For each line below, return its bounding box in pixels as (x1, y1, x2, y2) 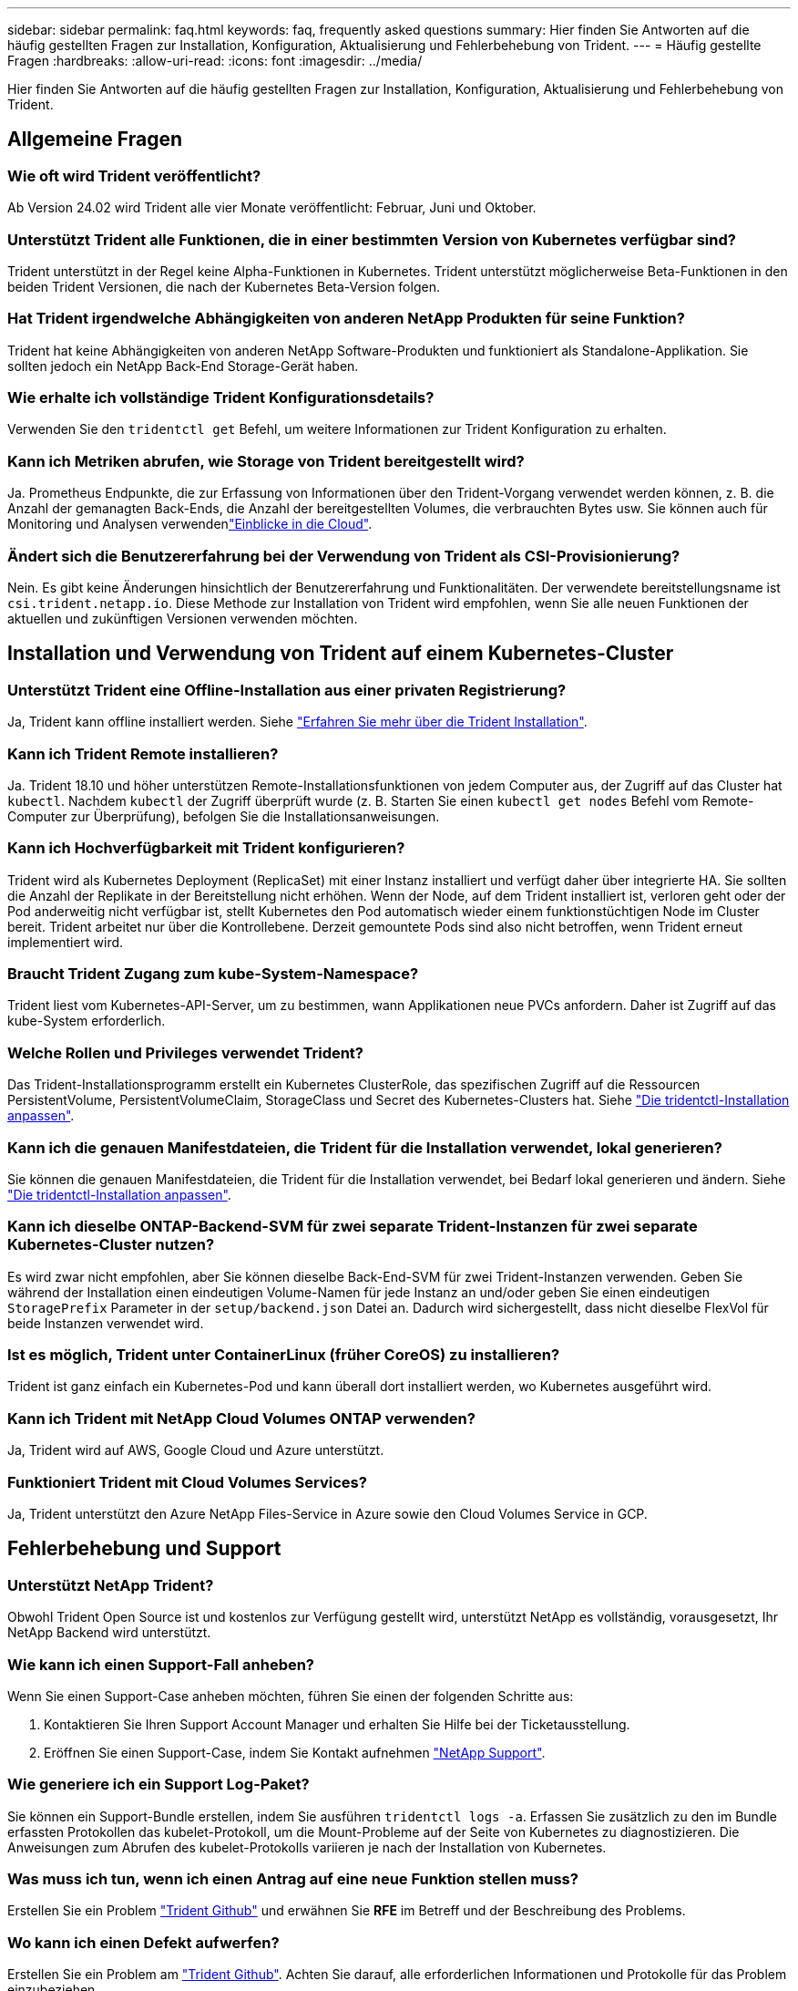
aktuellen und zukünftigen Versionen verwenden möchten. (7, 610, 358, 626)
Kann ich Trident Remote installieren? (7, 744, 279, 763)
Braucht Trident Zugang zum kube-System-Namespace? (7, 965, 419, 984)
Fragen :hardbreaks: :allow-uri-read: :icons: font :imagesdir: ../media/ (7, 53, 423, 68)
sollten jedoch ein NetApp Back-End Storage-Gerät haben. (7, 357, 359, 374)
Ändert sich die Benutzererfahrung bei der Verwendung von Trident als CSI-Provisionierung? (7, 546, 680, 565)
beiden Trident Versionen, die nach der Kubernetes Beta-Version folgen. (7, 278, 440, 294)
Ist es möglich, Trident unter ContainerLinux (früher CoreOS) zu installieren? (7, 1346, 560, 1365)
